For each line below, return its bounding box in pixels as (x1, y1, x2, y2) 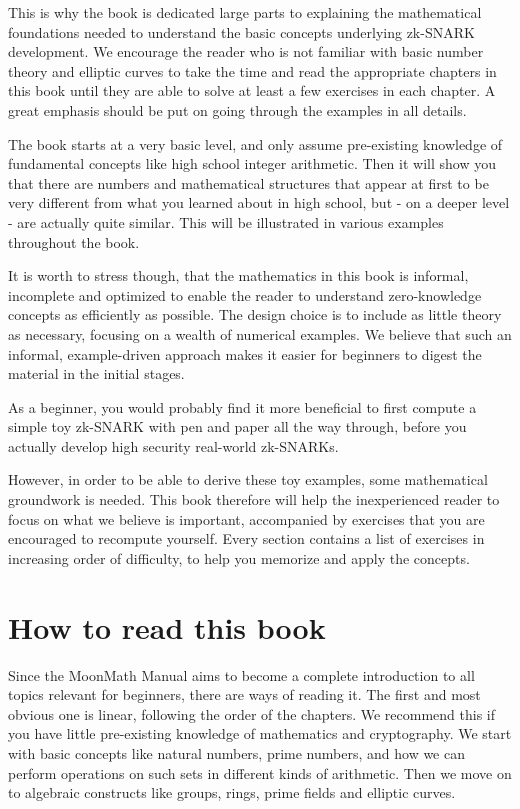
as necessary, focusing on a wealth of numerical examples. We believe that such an (8, 323, 512, 344)
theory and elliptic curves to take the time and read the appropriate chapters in (8, 60, 497, 81)
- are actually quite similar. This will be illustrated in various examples (8, 211, 444, 232)
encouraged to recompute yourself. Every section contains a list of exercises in (8, 528, 485, 549)
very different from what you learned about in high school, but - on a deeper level (8, 192, 510, 213)
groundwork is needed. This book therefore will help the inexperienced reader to (8, 489, 500, 510)
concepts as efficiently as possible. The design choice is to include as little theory (8, 304, 502, 325)
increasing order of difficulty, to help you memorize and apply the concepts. (8, 547, 470, 568)
